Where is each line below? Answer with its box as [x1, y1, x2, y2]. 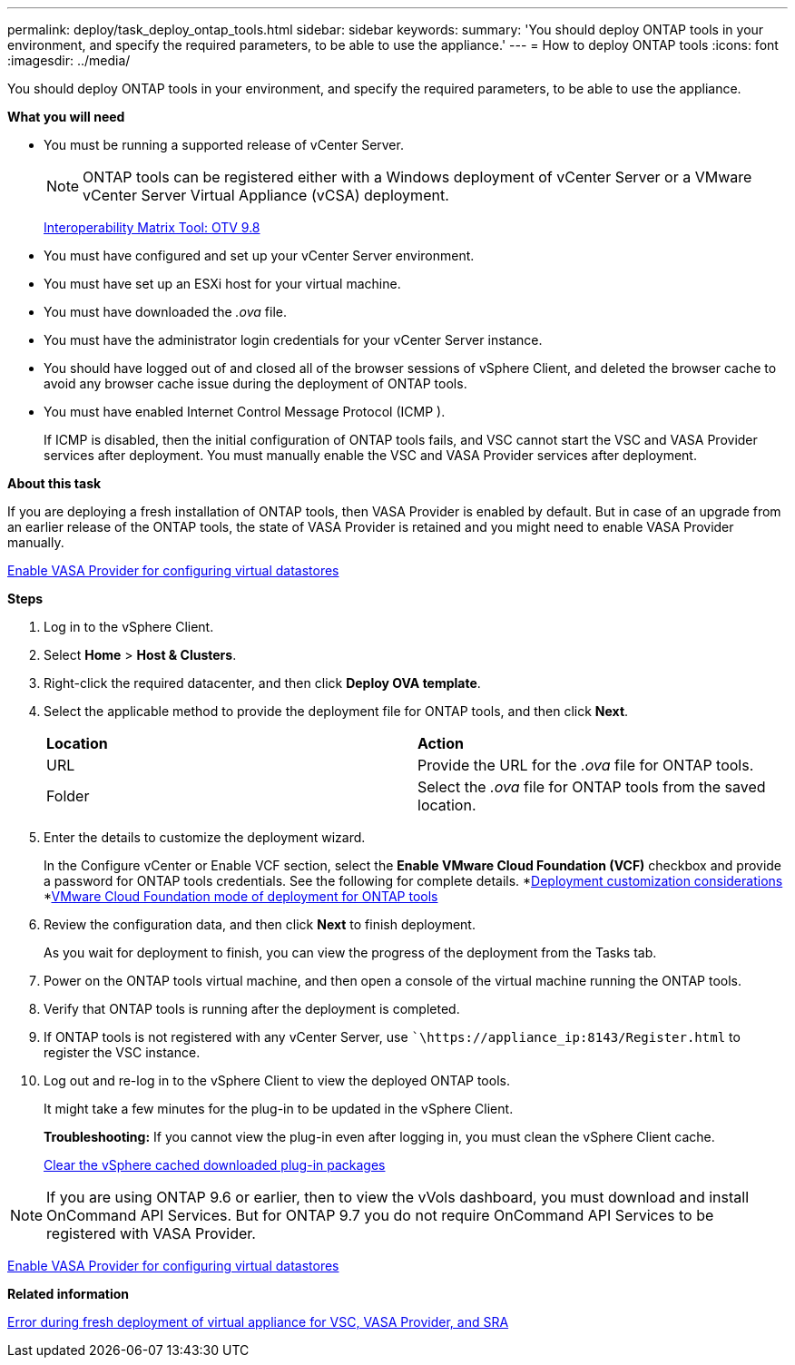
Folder [46, 787, 90, 805]
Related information [7, 1286, 130, 1301]
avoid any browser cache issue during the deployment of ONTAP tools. [44, 376, 467, 391]
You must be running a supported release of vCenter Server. [44, 137, 404, 152]
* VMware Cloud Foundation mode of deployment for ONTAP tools [44, 889, 438, 904]
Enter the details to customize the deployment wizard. [44, 830, 366, 845]
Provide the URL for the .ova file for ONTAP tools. [417, 756, 754, 774]
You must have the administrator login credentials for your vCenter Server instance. [44, 332, 543, 348]
